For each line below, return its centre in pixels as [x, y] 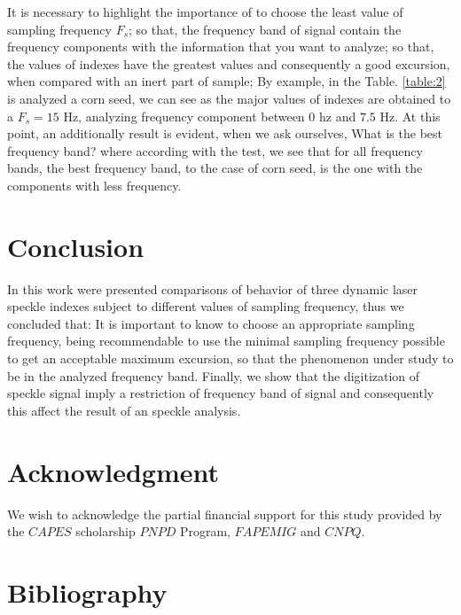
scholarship [105, 531]
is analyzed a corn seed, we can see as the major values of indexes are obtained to [229, 98]
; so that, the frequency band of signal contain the [265, 29]
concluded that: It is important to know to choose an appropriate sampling [211, 323]
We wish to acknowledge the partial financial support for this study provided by [225, 514]
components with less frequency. [94, 185]
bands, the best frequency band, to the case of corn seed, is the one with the [215, 168]
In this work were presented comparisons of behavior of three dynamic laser [213, 288]
